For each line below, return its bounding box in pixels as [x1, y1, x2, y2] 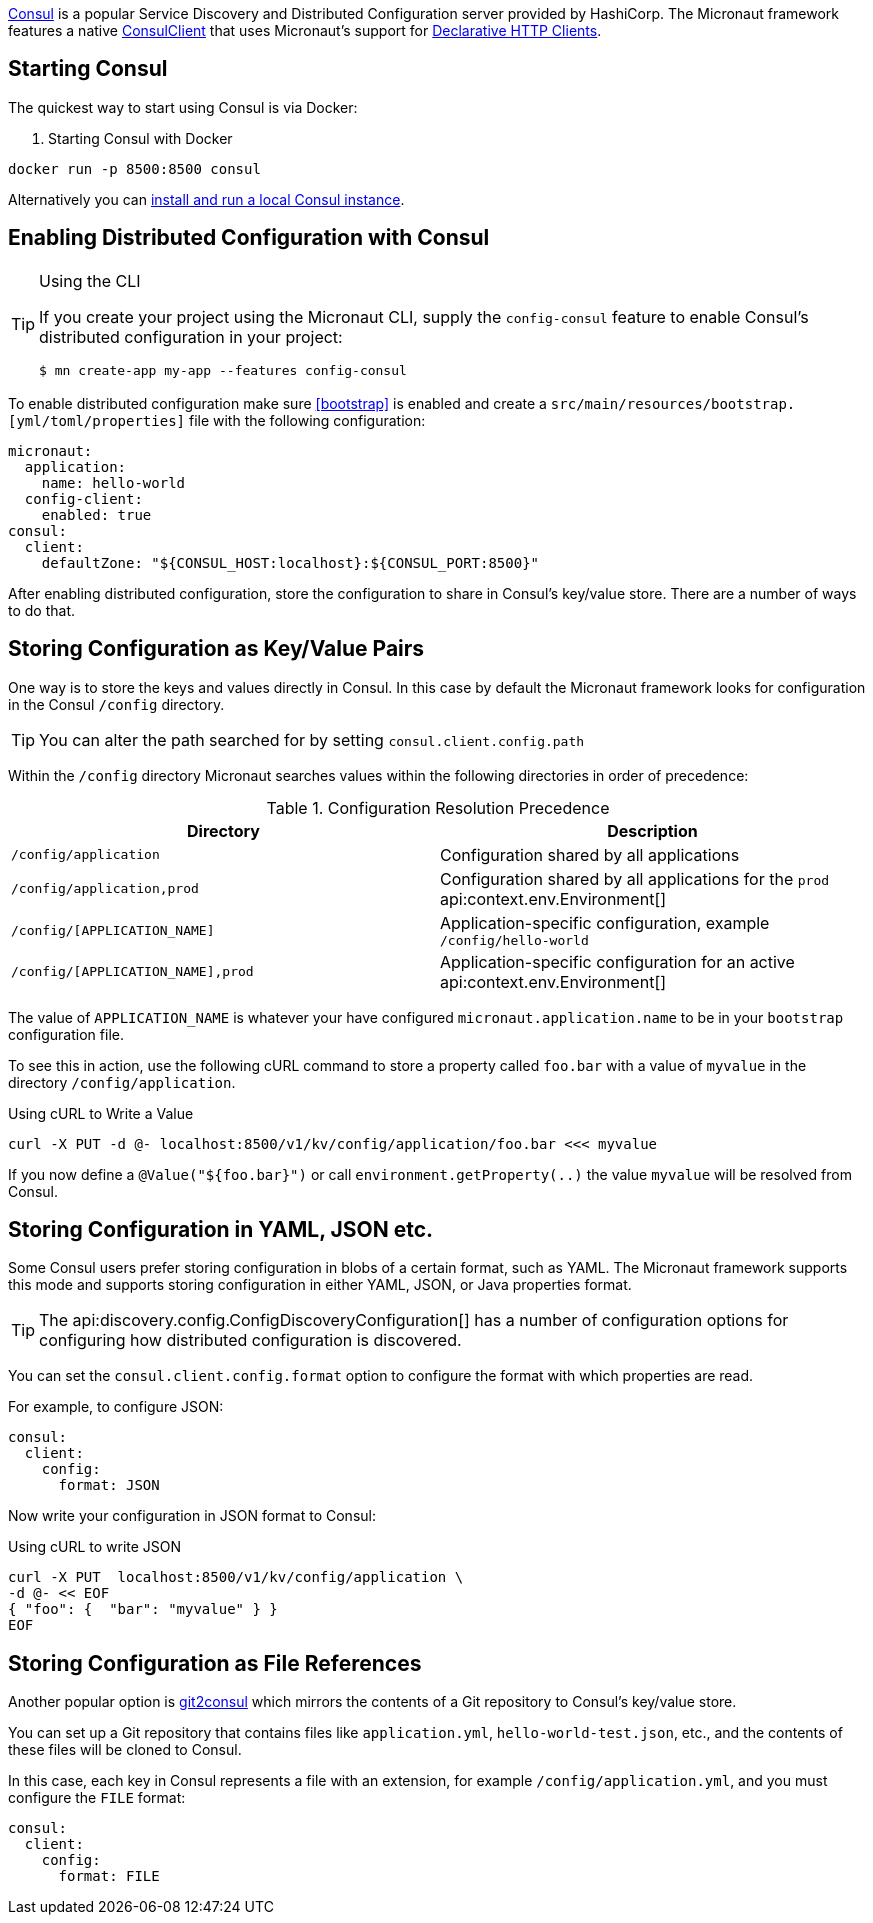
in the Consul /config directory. [8, 695, 225, 713]
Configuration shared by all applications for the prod [440, 868, 830, 889]
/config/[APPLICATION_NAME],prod [11, 964, 254, 980]
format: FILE [58, 1868, 160, 1885]
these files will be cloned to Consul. [8, 1741, 242, 1759]
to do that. [8, 601, 76, 619]
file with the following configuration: [188, 411, 426, 429]
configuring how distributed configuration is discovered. [39, 1330, 462, 1351]
